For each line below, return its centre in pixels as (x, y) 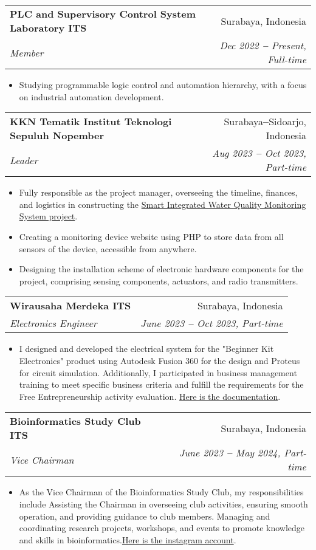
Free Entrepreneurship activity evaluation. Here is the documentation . (150, 396)
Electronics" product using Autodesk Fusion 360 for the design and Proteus (160, 360)
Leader (24, 160)
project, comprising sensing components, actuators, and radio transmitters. (159, 280)
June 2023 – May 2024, (230, 453)
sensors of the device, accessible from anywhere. (108, 248)
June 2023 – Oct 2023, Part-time (212, 323)
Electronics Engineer (53, 323)
